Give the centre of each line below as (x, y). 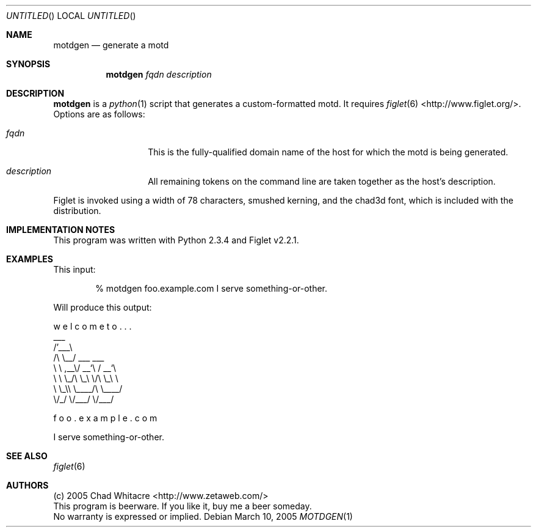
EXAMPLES (30, 259)
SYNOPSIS (28, 64)
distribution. (77, 211)
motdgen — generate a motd (111, 45)
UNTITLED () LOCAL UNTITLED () (71, 16)
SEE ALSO (27, 456)
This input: (74, 269)
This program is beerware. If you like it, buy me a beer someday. (183, 506)
